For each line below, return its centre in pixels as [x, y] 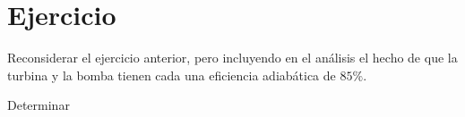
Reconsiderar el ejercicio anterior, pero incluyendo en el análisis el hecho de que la [232, 58]
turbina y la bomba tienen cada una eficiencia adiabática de [172, 75]
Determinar [39, 105]
